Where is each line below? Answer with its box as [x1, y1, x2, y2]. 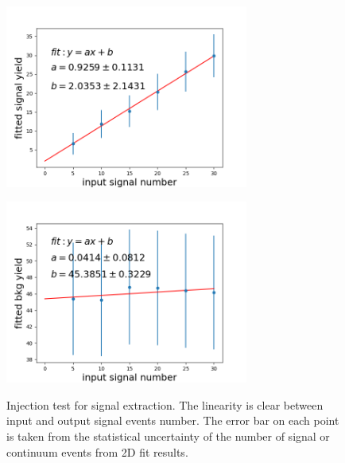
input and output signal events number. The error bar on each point [6, 412, 339, 429]
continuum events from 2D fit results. [6, 443, 188, 460]
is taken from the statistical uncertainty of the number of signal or [6, 427, 330, 444]
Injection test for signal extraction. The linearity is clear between [6, 396, 324, 413]
